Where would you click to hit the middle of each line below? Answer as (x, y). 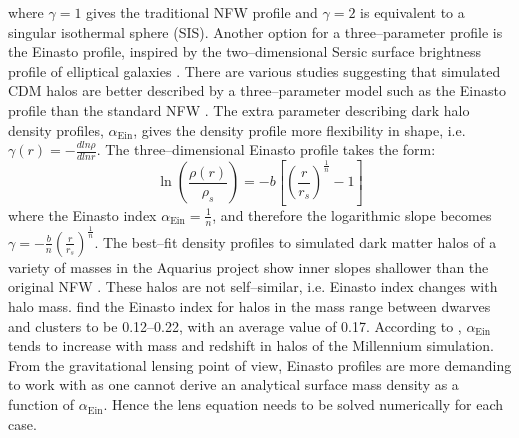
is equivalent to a (412, 12)
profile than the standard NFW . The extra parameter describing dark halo (239, 109)
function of (41, 404)
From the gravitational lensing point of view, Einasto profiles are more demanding (260, 364)
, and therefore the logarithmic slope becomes (352, 214)
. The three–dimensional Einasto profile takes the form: (266, 149)
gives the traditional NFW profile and (202, 12)
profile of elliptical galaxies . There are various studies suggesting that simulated (254, 70)
